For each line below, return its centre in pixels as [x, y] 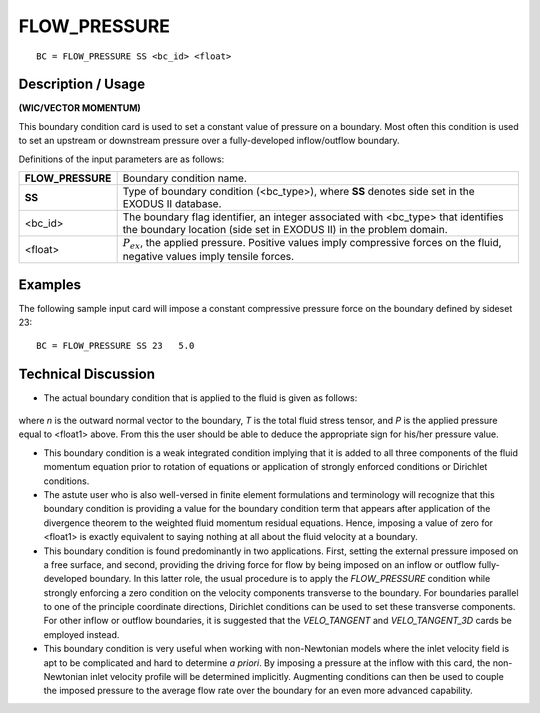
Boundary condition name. [184, 178]
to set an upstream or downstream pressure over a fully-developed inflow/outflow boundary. [209, 141]
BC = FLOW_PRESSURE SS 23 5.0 [115, 345]
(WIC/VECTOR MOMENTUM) [80, 108]
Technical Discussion [86, 373]
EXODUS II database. [172, 204]
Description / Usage [81, 84]
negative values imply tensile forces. [208, 257]
